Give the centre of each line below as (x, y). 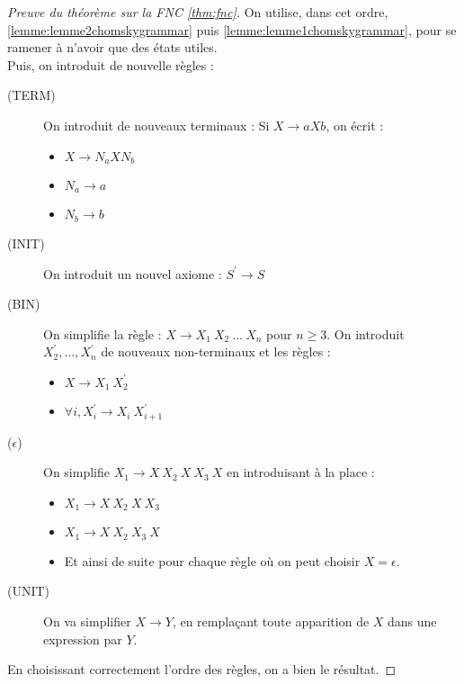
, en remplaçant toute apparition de (271, 621)
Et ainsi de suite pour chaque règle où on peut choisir (212, 560)
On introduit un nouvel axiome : (133, 273)
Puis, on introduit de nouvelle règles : (111, 64)
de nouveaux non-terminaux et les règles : (216, 351)
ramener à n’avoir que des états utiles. (112, 47)
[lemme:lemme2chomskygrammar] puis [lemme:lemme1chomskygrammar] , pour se (232, 29)
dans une (412, 621)
